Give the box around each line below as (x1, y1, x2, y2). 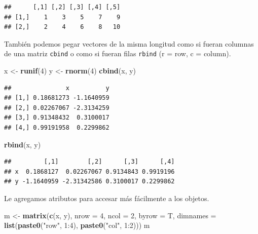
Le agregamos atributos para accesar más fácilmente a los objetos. (4, 192, 209, 203)
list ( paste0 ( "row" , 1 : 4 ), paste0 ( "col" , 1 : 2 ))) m (4, 220, 150, 230)
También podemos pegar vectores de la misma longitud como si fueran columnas (4, 38, 254, 49)
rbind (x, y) (4, 139, 41, 149)
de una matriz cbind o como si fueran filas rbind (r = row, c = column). (4, 48, 231, 59)
